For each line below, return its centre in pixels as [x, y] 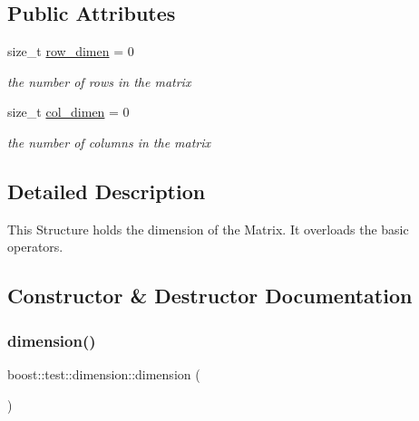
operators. [35, 247]
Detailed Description [107, 191]
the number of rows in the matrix [99, 81]
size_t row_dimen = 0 [71, 51]
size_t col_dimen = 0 [68, 112]
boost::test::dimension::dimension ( [104, 373]
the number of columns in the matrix [109, 142]
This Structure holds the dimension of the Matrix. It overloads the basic [208, 229]
